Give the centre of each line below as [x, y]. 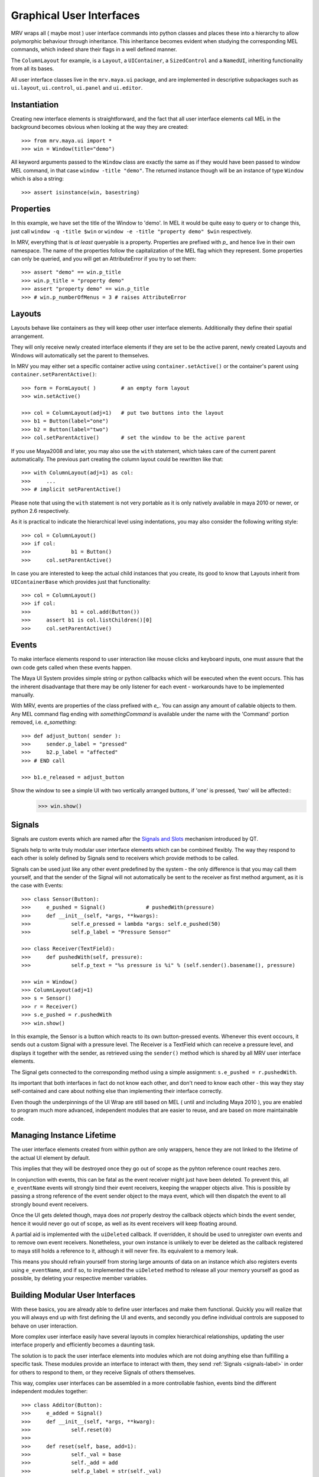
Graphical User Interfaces [75, 15]
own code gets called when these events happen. [71, 667]
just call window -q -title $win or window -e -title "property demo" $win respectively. [131, 231]
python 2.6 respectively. [40, 510]
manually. [23, 695]
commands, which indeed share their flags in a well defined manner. [94, 50]
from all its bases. [32, 69]
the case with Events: [37, 886]
